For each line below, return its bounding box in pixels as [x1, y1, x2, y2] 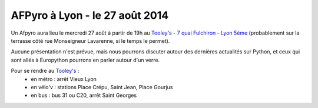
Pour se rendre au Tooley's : [11, 67, 79, 75]
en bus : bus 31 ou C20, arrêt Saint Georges [31, 92, 137, 99]
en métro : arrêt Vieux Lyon [31, 75, 97, 82]
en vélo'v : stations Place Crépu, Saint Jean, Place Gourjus [31, 83, 173, 90]
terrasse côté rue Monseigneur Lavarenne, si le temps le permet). [11, 37, 170, 44]
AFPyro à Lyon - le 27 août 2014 [11, 9, 169, 22]
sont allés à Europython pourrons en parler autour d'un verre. [11, 56, 160, 63]
